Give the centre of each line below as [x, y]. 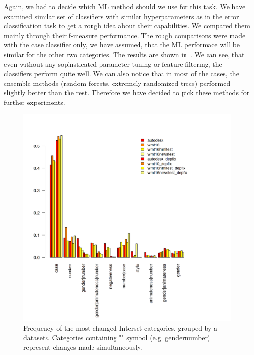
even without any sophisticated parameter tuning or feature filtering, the [113, 64]
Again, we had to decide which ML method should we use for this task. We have [125, 6]
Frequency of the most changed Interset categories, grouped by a [121, 328]
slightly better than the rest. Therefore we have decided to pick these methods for [127, 93]
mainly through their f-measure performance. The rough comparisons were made [125, 35]
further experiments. [35, 102]
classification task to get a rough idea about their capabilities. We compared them [127, 26]
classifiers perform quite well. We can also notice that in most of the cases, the [122, 73]
